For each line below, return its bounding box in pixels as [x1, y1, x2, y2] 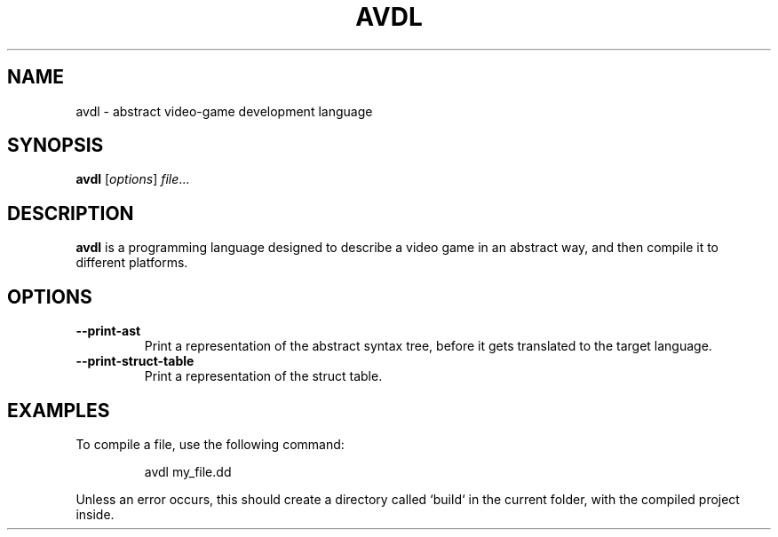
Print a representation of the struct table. [144, 368, 383, 384]
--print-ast [75, 323, 141, 339]
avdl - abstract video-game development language [75, 103, 373, 119]
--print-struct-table [75, 353, 194, 369]
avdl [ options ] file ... [75, 171, 190, 187]
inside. [75, 506, 115, 522]
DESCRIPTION [7, 201, 134, 225]
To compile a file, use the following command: [75, 436, 345, 452]
